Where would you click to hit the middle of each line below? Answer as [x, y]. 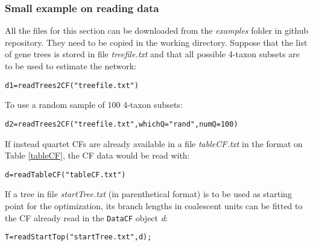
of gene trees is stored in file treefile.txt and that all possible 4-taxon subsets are [152, 54]
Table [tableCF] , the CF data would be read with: [97, 155]
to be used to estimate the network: [71, 66]
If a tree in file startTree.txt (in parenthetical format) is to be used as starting [148, 194]
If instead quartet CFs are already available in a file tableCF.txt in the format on [154, 143]
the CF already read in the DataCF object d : [86, 217]
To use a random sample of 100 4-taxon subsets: [94, 105]
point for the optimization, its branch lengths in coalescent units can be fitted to [154, 205]
